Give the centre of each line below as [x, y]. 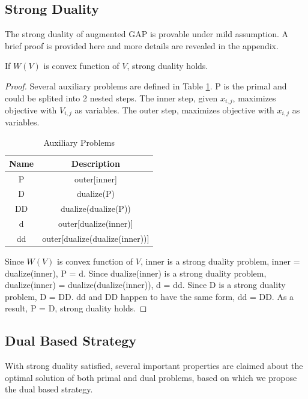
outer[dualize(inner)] [96, 223]
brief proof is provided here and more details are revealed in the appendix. [142, 45]
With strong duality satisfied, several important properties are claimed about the [154, 366]
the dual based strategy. [49, 389]
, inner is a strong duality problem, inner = [220, 261]
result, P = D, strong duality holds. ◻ [76, 308]
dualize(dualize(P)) [95, 208]
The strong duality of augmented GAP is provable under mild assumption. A [147, 34]
